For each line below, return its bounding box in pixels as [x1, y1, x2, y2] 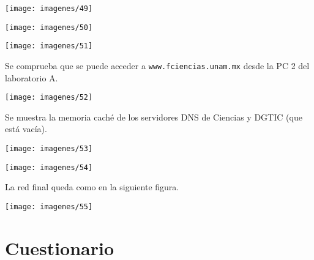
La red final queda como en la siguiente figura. [5, 180, 179, 193]
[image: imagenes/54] [5, 163, 93, 172]
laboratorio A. [5, 71, 58, 84]
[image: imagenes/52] [5, 93, 93, 102]
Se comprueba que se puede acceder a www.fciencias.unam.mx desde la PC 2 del [5, 59, 310, 72]
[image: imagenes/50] [5, 23, 93, 32]
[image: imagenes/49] [5, 4, 93, 13]
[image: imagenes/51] [5, 42, 93, 51]
